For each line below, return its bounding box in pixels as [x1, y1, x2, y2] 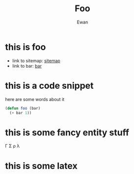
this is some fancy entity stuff [5, 127, 129, 138]
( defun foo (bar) [5, 106, 41, 111]
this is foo [5, 41, 46, 52]
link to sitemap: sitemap [12, 57, 60, 64]
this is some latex [5, 160, 78, 172]
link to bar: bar [12, 63, 42, 69]
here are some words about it [5, 96, 65, 102]
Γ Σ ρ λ [5, 143, 20, 149]
